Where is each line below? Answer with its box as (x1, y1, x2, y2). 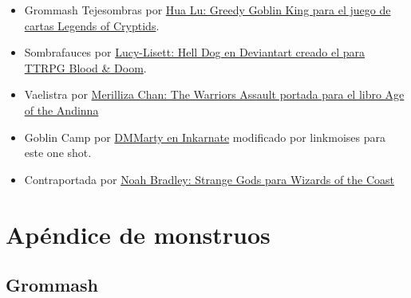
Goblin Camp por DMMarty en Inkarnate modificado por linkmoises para (24, 128, 385, 145)
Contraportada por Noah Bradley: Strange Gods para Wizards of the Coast (24, 171, 395, 187)
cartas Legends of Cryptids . (24, 17, 160, 33)
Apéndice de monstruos (6, 218, 271, 250)
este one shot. (24, 144, 92, 161)
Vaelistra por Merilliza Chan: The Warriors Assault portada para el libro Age (24, 86, 405, 103)
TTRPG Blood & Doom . (24, 59, 147, 76)
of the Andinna (24, 101, 99, 118)
